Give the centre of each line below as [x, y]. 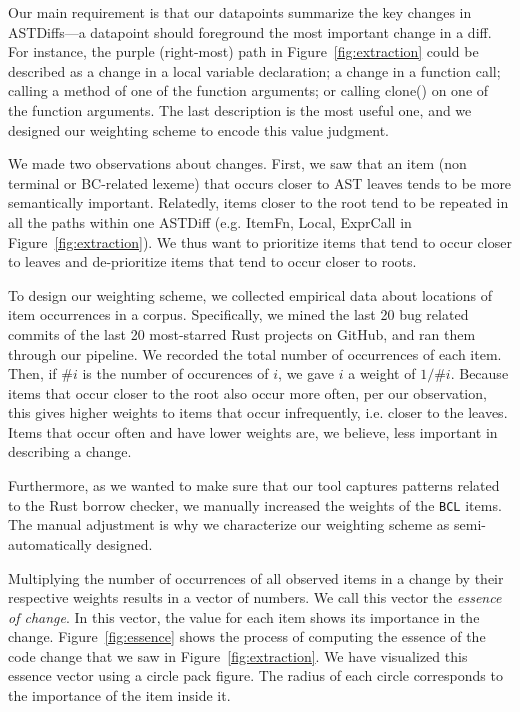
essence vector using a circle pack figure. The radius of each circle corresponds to [255, 675]
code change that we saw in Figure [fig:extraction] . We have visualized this [238, 655]
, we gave [306, 373]
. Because [479, 373]
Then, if [32, 373]
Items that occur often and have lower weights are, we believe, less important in [253, 431]
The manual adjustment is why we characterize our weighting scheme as [229, 524]
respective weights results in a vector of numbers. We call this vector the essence [255, 597]
